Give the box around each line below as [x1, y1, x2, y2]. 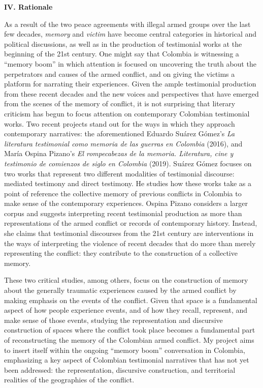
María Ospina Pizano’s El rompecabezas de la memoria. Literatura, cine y [4, 148, 234, 159]
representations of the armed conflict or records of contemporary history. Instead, [4, 218, 257, 228]
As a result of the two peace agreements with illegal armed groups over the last [4, 18, 251, 29]
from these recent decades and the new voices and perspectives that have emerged [4, 88, 259, 99]
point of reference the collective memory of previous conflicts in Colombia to [4, 188, 242, 198]
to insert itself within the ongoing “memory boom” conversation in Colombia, [4, 344, 245, 355]
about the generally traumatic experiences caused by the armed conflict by [4, 285, 237, 295]
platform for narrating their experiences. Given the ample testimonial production [4, 78, 256, 89]
